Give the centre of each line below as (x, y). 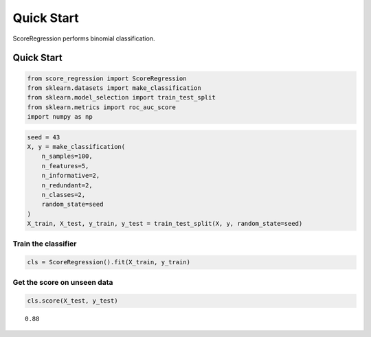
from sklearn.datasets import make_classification (114, 88)
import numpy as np (60, 117)
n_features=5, (65, 166)
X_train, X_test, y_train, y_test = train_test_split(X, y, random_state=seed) (165, 224)
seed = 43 (44, 137)
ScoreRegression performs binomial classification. (84, 38)
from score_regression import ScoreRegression (107, 78)
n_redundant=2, (67, 185)
